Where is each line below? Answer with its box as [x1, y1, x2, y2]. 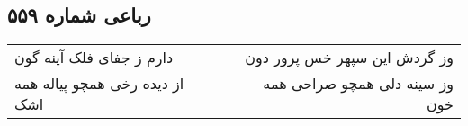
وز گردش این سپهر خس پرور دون [245, 47, 454, 68]
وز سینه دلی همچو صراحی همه [263, 73, 454, 94]
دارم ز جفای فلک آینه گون [14, 47, 174, 68]
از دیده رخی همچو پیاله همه [14, 73, 184, 94]
